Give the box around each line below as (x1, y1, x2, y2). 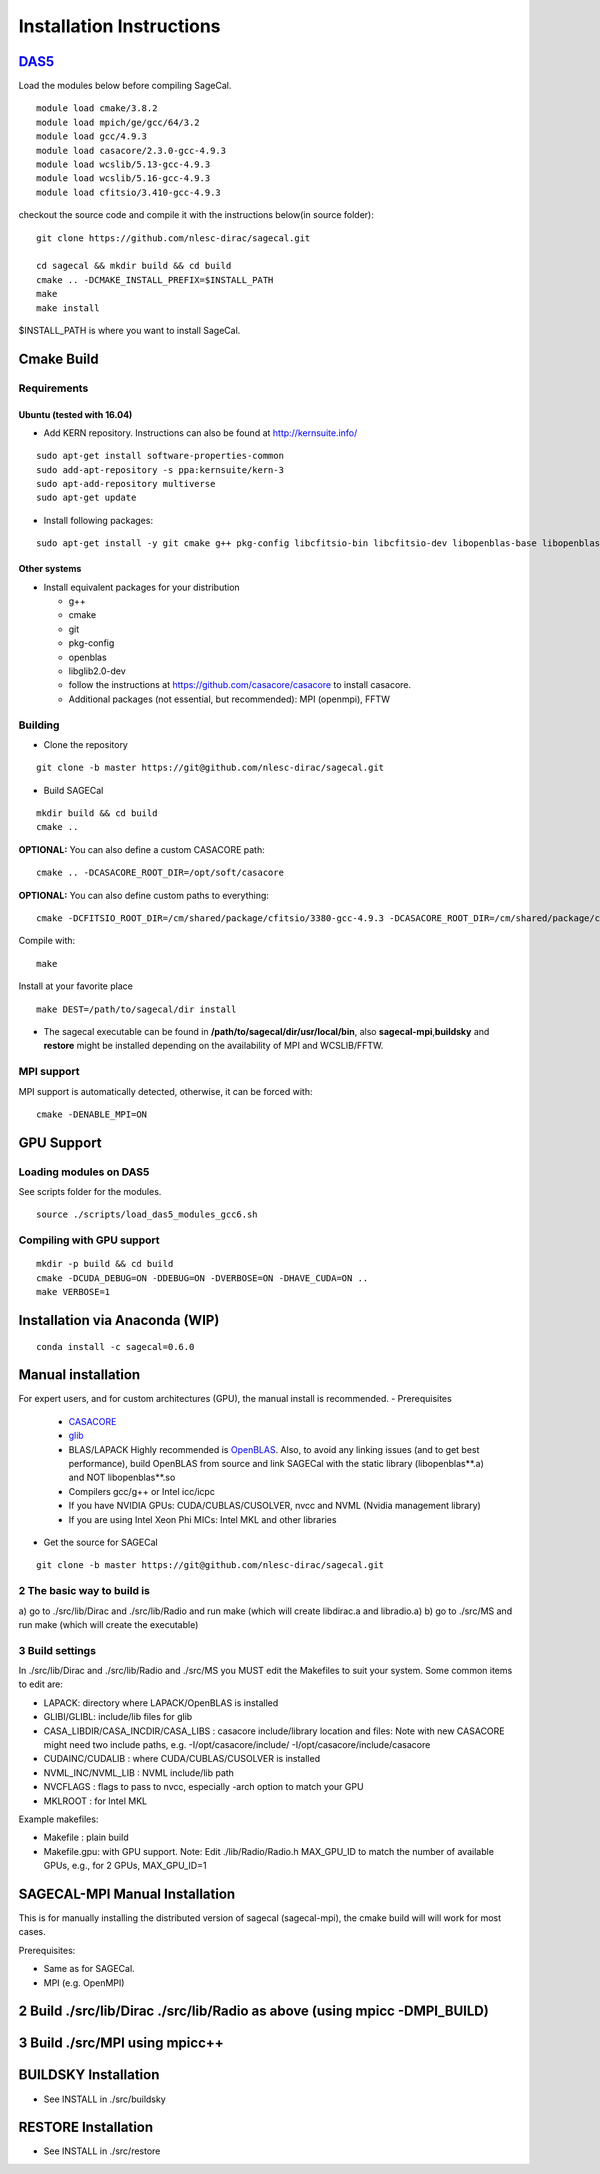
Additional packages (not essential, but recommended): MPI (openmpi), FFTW (68, 693, 390, 705)
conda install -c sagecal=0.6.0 (36, 1341, 195, 1352)
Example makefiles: (18, 1813, 99, 1825)
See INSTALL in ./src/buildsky (43, 2093, 167, 2105)
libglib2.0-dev (68, 665, 127, 677)
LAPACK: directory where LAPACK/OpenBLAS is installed (43, 1696, 279, 1709)
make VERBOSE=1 (36, 1286, 111, 1298)
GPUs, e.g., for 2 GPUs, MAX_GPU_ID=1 (43, 1860, 207, 1872)
